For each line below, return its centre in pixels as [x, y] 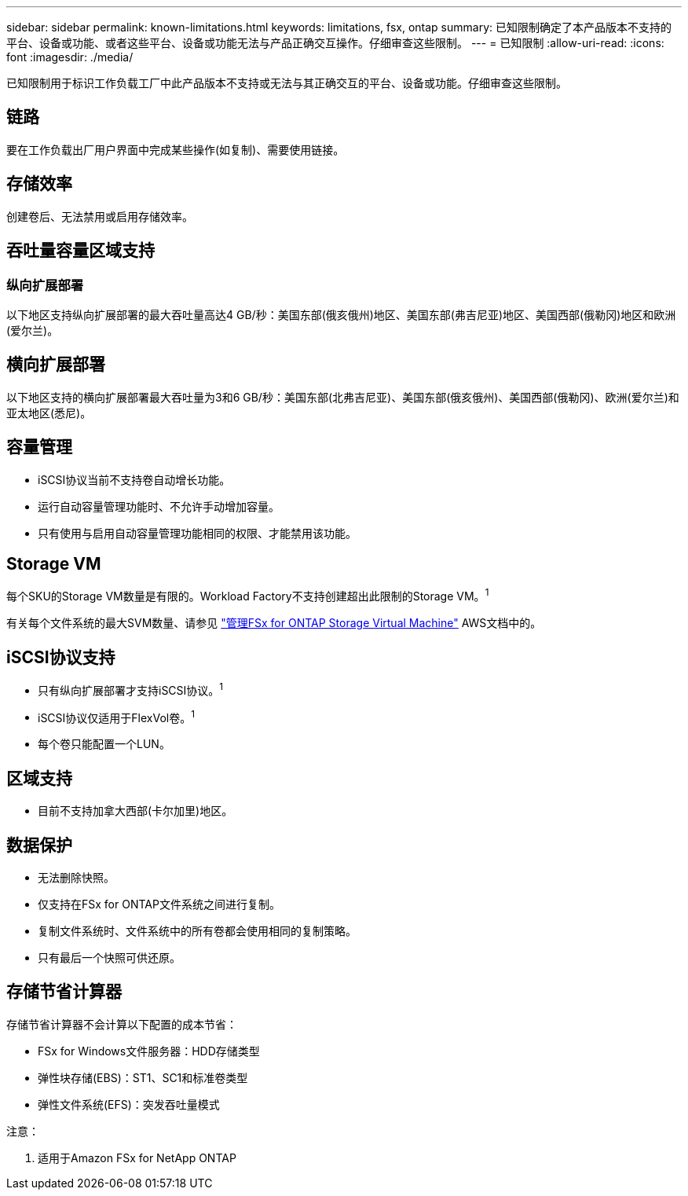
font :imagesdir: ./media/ [70, 57]
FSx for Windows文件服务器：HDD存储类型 [149, 1051]
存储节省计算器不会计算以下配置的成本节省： [122, 1024]
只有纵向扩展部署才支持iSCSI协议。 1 [131, 689]
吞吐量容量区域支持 [81, 251]
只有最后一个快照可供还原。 [109, 957]
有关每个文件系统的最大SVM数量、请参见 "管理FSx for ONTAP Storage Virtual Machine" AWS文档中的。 [274, 623]
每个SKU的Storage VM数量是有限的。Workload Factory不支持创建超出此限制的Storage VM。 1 [248, 595]
